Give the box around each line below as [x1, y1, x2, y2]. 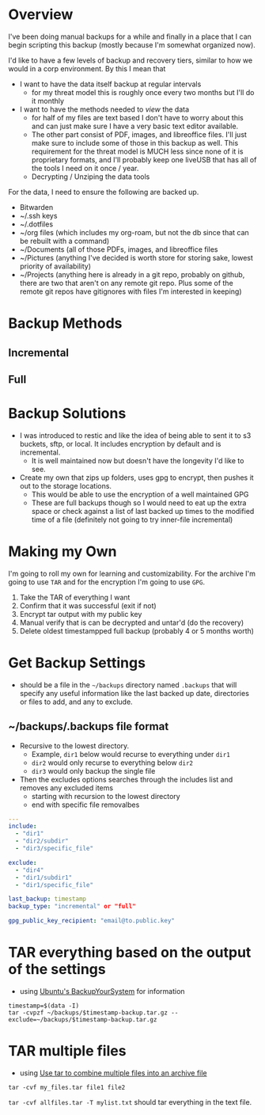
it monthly [31, 96, 65, 105]
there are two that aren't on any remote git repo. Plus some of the [19, 278, 233, 287]
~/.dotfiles [19, 219, 54, 229]
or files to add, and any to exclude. [19, 697, 133, 706]
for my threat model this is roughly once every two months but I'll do [31, 87, 255, 97]
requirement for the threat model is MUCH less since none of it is [31, 147, 244, 156]
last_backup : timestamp [8, 895, 87, 904]
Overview [8, 6, 74, 24]
